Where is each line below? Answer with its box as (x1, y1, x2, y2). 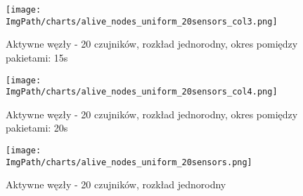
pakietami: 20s (6, 120, 68, 135)
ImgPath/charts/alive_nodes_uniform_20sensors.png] (6, 157, 252, 167)
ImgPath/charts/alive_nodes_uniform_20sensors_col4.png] (6, 87, 278, 97)
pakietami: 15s (6, 50, 68, 64)
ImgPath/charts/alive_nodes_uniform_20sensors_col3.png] (6, 16, 278, 27)
